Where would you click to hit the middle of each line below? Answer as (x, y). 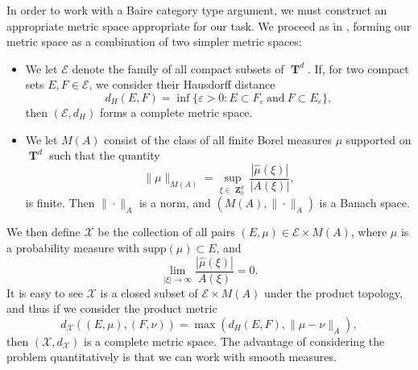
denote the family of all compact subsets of (178, 68)
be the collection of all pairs (166, 232)
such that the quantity (105, 155)
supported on (379, 139)
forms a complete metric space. (176, 112)
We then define (43, 232)
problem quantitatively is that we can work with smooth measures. (172, 357)
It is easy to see (45, 292)
